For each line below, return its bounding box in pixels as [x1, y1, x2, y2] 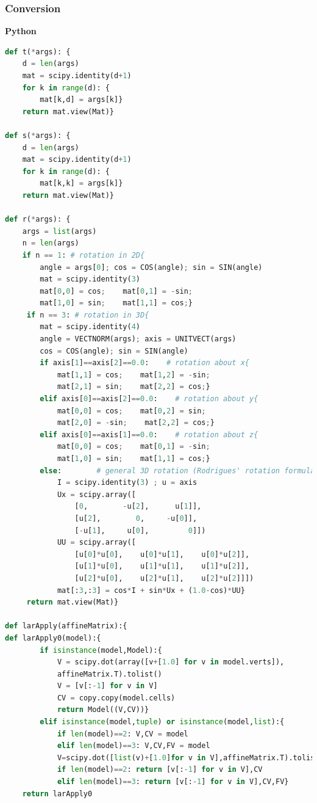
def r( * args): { [5, 215, 71, 224]
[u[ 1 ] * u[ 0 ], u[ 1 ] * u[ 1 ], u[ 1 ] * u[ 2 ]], [74, 562, 250, 571]
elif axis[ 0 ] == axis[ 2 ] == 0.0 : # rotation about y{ [40, 394, 258, 404]
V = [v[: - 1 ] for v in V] [57, 681, 158, 691]
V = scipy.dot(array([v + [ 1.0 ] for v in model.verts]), [57, 658, 285, 667]
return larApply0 [22, 789, 93, 798]
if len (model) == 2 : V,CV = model [57, 729, 188, 738]
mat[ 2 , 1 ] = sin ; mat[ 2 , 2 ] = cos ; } [57, 382, 210, 391]
